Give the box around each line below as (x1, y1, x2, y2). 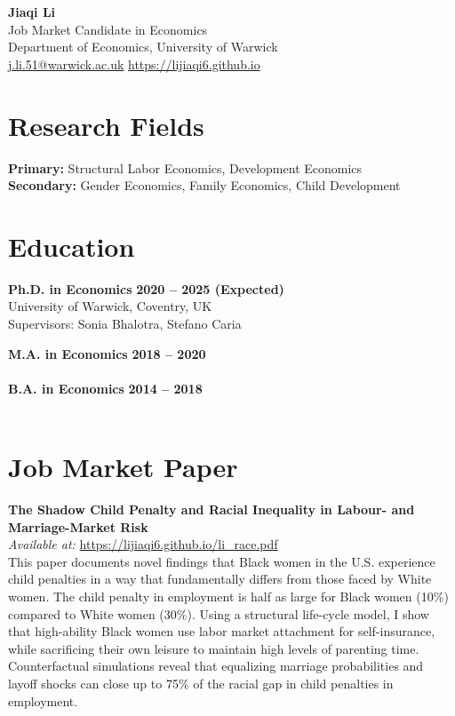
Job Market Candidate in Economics (8, 20, 208, 38)
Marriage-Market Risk (8, 517, 148, 536)
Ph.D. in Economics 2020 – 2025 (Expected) (8, 279, 284, 298)
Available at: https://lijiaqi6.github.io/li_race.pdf (8, 535, 278, 553)
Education (8, 227, 135, 264)
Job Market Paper (8, 449, 238, 485)
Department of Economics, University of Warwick (8, 37, 278, 56)
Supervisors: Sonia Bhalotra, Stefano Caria (8, 314, 242, 332)
